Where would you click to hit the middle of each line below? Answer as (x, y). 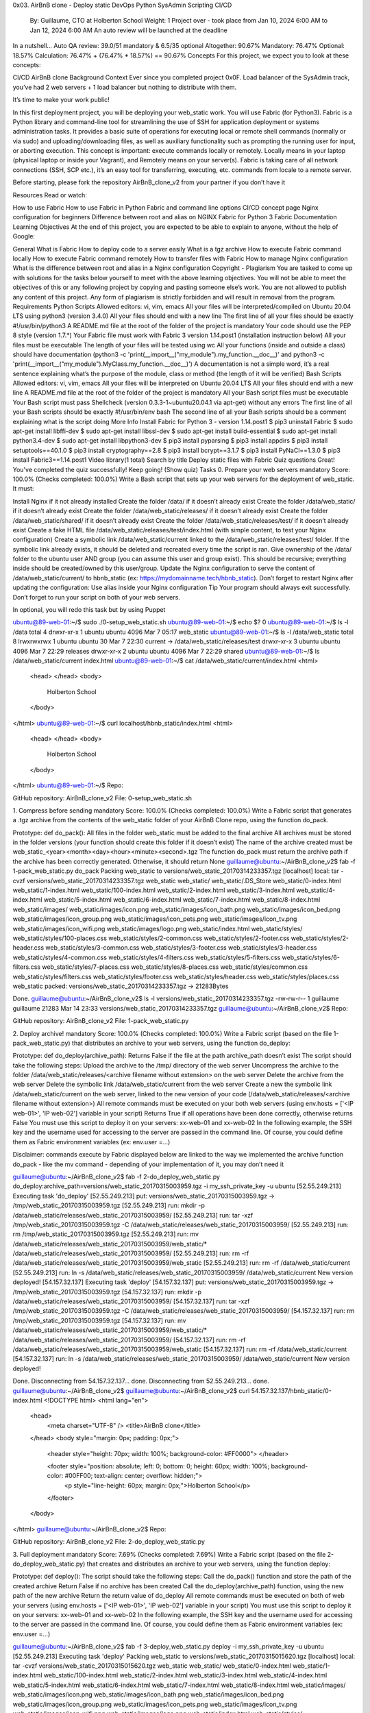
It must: (23, 489)
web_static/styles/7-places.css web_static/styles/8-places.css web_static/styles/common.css (175, 967)
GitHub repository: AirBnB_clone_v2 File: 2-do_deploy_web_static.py (109, 1542)
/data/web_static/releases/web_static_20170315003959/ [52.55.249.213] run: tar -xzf (133, 1215)
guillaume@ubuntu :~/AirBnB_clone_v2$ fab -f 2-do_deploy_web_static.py (116, 1176)
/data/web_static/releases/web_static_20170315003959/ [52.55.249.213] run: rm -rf (131, 1253)
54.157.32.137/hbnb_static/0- (291, 1390)
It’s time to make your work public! (61, 100)
